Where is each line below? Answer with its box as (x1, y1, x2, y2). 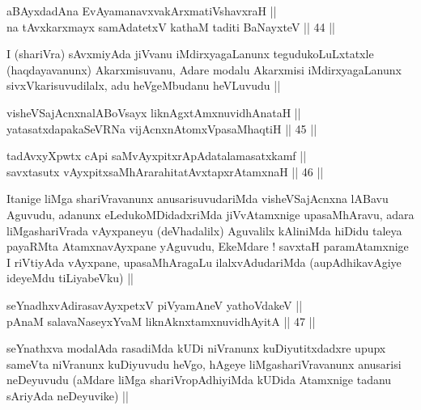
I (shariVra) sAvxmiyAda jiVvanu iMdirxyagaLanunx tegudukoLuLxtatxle (6, 45, 374, 62)
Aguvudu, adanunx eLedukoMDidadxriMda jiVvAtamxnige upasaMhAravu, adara (6, 205, 415, 222)
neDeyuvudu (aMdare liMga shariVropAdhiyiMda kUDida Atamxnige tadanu (6, 371, 392, 388)
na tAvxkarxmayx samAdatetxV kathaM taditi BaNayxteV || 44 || (6, 18, 335, 35)
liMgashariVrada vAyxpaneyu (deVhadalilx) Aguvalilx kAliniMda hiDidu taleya (6, 222, 402, 239)
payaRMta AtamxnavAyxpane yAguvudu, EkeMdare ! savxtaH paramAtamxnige (6, 238, 409, 255)
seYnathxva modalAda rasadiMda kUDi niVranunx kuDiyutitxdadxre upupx (6, 340, 386, 357)
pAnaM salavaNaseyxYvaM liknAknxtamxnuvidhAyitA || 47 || (6, 312, 316, 329)
